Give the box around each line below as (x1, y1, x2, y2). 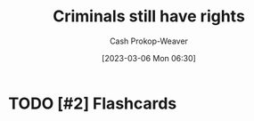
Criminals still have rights (52, 6, 246, 27)
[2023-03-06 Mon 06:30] (101, 52, 197, 63)
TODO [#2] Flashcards (8, 93, 177, 113)
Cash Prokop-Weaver (109, 36, 189, 46)
